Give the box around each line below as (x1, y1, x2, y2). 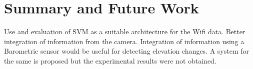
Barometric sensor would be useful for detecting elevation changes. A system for (4, 46, 249, 56)
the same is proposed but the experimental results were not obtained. (4, 55, 216, 66)
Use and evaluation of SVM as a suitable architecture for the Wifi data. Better (4, 26, 245, 37)
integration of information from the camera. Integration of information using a (4, 36, 244, 46)
